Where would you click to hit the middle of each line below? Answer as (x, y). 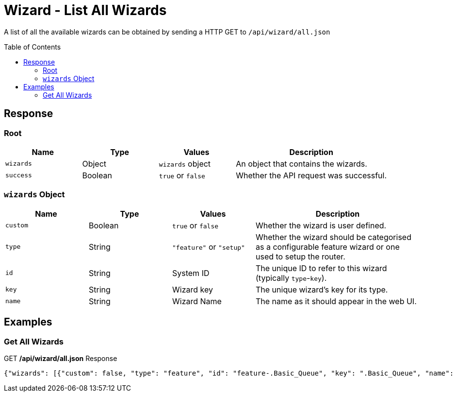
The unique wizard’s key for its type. (322, 289)
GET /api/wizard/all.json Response (61, 358)
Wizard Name (197, 301)
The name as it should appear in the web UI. (336, 301)
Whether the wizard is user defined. (321, 225)
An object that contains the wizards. (301, 164)
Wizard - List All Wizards (85, 10)
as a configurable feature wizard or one (328, 247)
